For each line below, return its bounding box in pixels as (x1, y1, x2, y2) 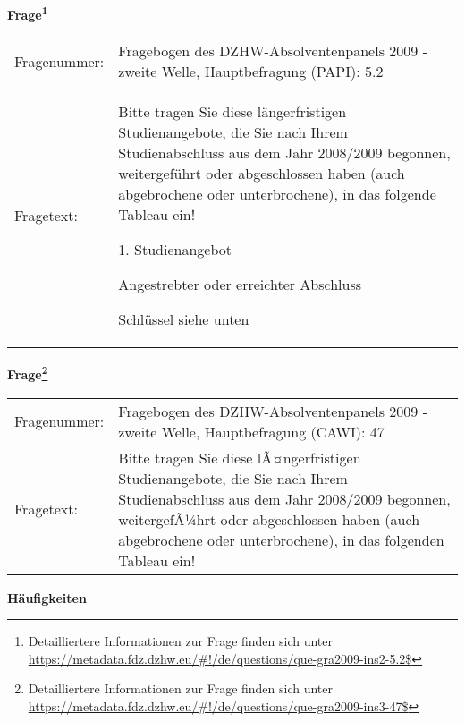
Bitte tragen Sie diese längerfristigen (118, 101, 347, 123)
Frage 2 (7, 362, 48, 383)
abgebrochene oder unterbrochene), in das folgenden (118, 529, 444, 550)
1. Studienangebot (118, 239, 232, 260)
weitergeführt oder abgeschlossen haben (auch (118, 163, 405, 184)
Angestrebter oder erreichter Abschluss (118, 274, 362, 295)
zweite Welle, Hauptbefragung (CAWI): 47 (118, 420, 385, 442)
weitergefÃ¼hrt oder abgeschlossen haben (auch (118, 508, 420, 530)
